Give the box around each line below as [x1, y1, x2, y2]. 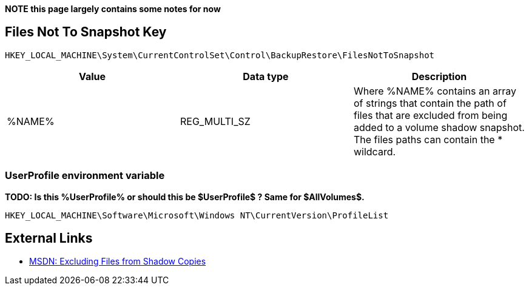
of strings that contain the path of [353, 96, 507, 109]
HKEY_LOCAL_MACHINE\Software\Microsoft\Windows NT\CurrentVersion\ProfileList [5, 210, 389, 220]
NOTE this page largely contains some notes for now [5, 4, 221, 14]
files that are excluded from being [353, 109, 508, 121]
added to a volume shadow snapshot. [353, 121, 525, 133]
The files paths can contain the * [353, 133, 503, 146]
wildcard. [353, 145, 396, 158]
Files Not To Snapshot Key [5, 24, 167, 40]
